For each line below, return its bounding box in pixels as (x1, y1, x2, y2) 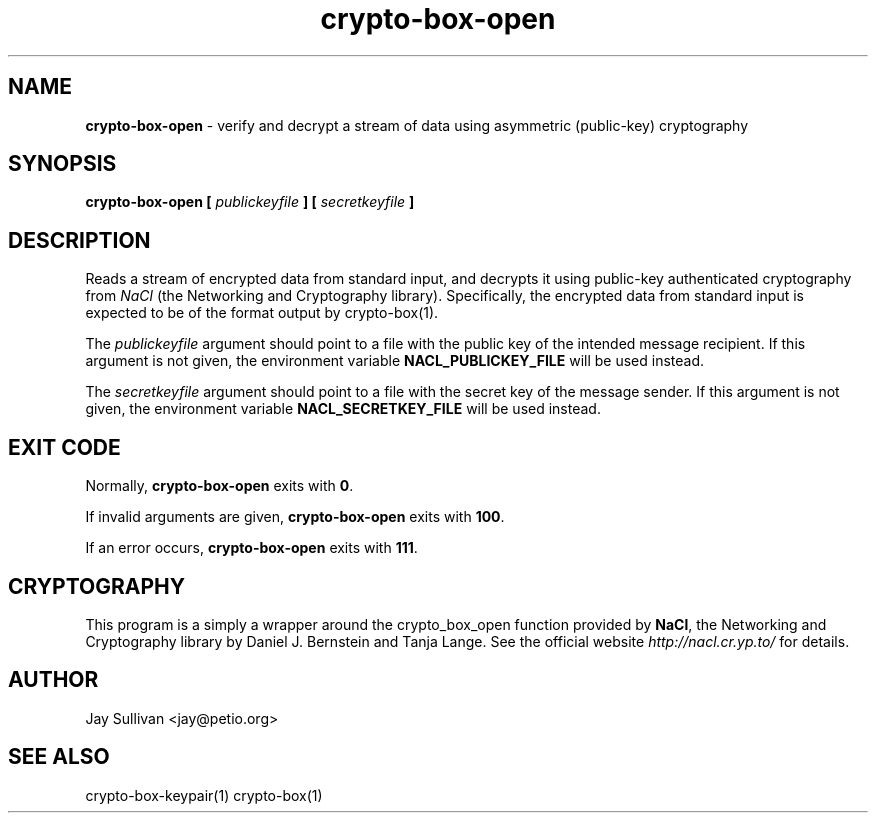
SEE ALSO (8, 744, 110, 770)
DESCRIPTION (8, 227, 151, 253)
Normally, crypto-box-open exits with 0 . (85, 477, 354, 495)
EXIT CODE (8, 434, 121, 460)
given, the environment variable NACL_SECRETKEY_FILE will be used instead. (85, 400, 601, 418)
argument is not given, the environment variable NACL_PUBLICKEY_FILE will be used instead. (85, 352, 705, 370)
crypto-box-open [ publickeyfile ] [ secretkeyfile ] (85, 193, 415, 211)
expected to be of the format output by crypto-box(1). (85, 304, 439, 322)
